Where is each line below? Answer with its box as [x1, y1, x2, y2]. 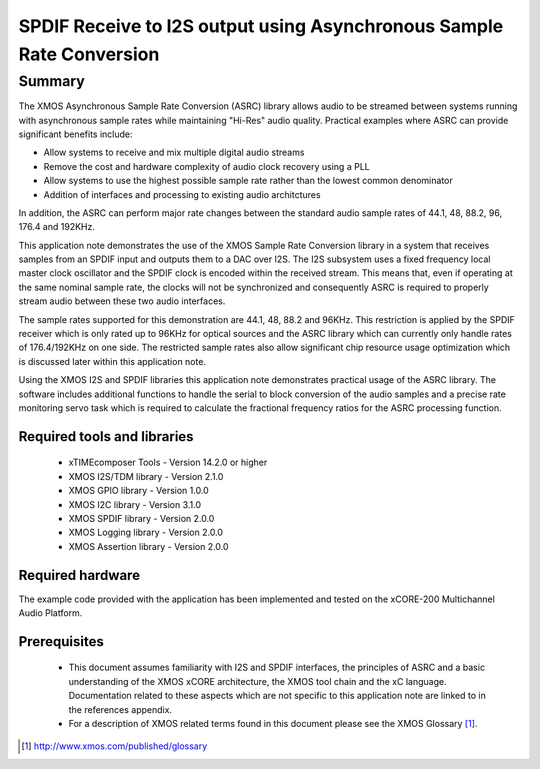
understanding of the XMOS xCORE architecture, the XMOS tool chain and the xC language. [68, 675, 447, 687]
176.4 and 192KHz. [18, 221, 95, 233]
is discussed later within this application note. [18, 355, 207, 367]
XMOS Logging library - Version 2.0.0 [68, 526, 224, 539]
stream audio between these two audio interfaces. [18, 295, 226, 307]
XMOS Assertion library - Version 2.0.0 [68, 540, 229, 552]
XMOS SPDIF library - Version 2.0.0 [68, 512, 215, 524]
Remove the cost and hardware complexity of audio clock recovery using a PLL [43, 160, 370, 172]
